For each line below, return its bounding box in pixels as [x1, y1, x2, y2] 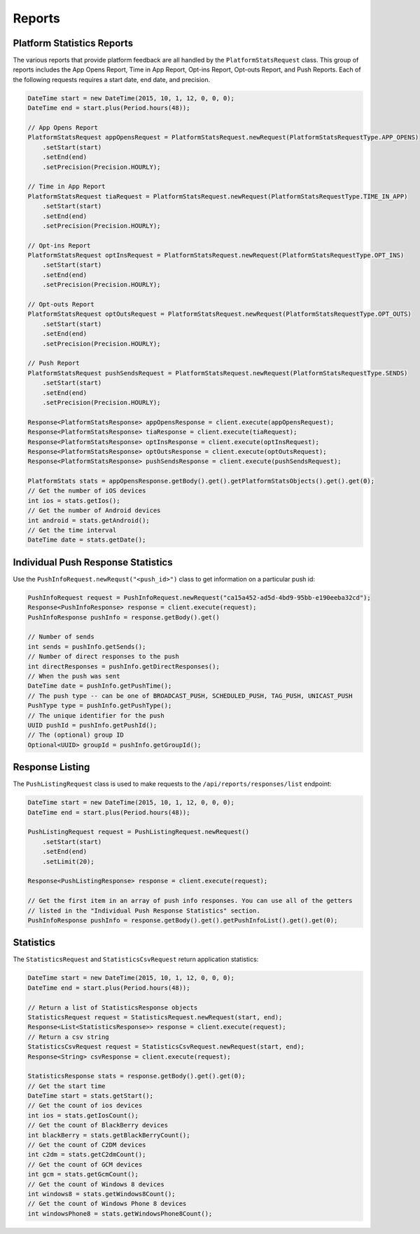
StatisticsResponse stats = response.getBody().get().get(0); [27, 1072, 246, 1080]
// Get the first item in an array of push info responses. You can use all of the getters [27, 897, 353, 905]
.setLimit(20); [42, 857, 94, 866]
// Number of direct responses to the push [27, 652, 180, 661]
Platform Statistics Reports [13, 37, 133, 49]
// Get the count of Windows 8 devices [27, 1180, 164, 1188]
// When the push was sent [27, 672, 120, 680]
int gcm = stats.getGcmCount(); [27, 1170, 139, 1179]
